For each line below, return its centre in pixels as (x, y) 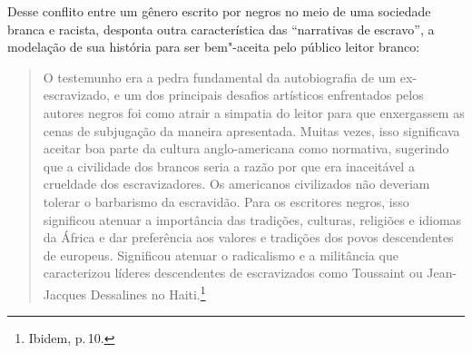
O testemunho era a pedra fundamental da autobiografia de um (220, 77)
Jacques (65, 294)
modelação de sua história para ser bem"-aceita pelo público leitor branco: (214, 47)
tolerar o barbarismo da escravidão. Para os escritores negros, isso (226, 201)
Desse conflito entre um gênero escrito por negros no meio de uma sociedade (219, 11)
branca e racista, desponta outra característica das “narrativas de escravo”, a (221, 29)
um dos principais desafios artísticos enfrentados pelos (274, 95)
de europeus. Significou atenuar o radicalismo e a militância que (221, 255)
